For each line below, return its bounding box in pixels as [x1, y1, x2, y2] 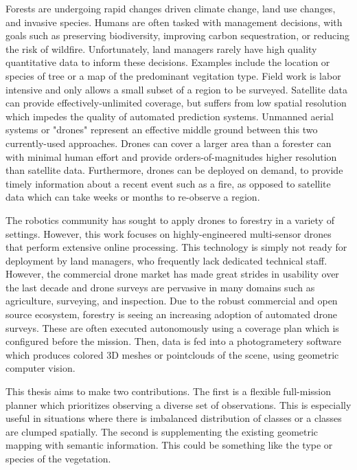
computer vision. [5, 361, 76, 375]
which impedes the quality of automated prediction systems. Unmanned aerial [5, 109, 334, 123]
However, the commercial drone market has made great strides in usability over [5, 267, 339, 281]
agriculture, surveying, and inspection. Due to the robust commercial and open [5, 293, 338, 308]
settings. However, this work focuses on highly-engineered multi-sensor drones [5, 226, 332, 240]
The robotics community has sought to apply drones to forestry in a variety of [5, 212, 334, 227]
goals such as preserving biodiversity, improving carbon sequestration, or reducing [5, 28, 350, 43]
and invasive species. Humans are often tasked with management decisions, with [5, 14, 343, 29]
